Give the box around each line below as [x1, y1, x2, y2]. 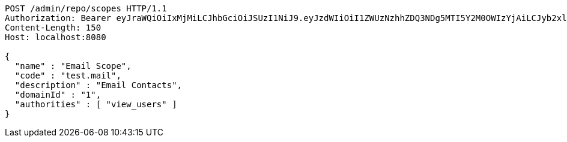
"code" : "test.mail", [14, 71, 121, 80]
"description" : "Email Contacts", [14, 80, 183, 90]
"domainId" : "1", [14, 90, 102, 99]
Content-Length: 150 [5, 23, 102, 32]
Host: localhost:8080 [5, 32, 106, 42]
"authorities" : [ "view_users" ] [14, 99, 177, 109]
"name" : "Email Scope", [14, 61, 132, 71]
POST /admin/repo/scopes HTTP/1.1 [5, 4, 167, 13]
